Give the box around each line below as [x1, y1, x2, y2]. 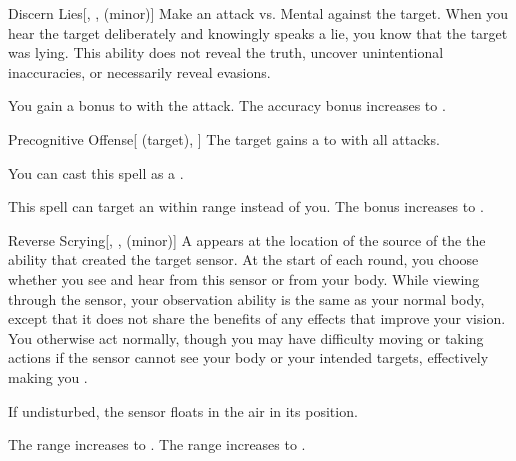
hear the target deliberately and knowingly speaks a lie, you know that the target [8, 22, 508, 43]
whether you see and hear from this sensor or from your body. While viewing [8, 268, 480, 289]
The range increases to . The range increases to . [8, 434, 306, 455]
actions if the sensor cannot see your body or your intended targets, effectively [8, 347, 489, 368]
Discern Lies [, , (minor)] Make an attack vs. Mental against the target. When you [8, 3, 509, 23]
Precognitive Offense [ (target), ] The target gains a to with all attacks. [8, 128, 440, 149]
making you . [8, 366, 88, 387]
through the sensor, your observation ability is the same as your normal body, [8, 288, 485, 309]
